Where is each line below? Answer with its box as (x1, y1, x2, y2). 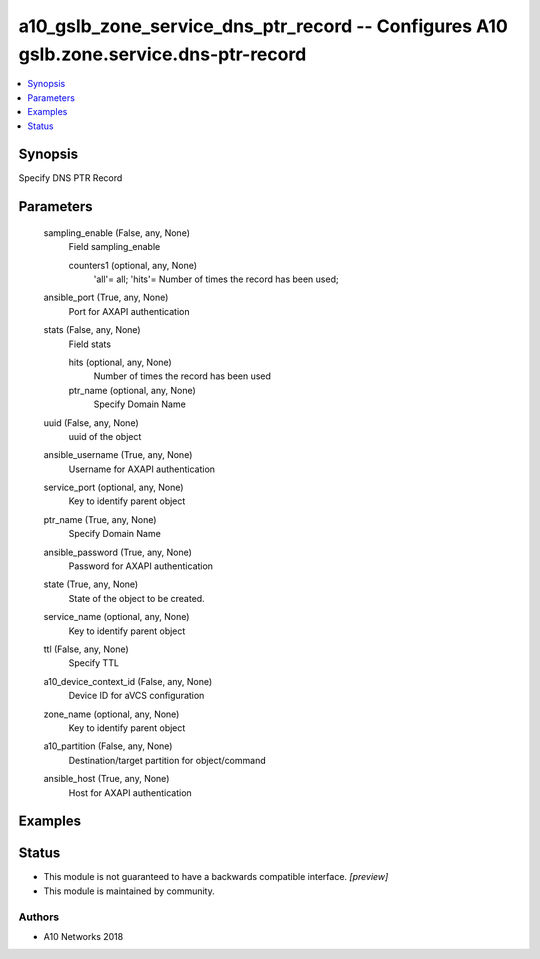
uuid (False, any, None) (43, 416, 139, 429)
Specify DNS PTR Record (18, 172, 123, 184)
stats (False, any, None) (43, 324, 141, 336)
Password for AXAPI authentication (68, 560, 214, 572)
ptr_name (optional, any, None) (68, 384, 197, 396)
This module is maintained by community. (43, 885, 215, 897)
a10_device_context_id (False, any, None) (43, 675, 213, 687)
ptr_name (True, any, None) (43, 513, 157, 525)
